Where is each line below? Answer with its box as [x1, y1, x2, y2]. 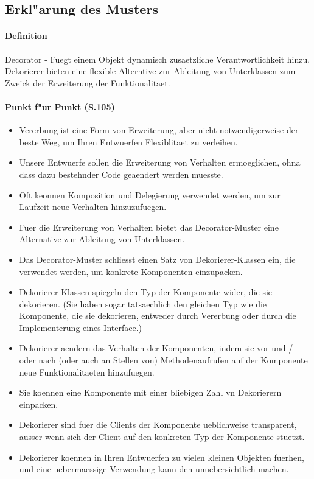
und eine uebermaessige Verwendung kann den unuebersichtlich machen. [19, 463, 289, 475]
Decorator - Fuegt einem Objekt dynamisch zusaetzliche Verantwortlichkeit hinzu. [5, 52, 310, 65]
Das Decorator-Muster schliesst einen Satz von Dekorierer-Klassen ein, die [19, 253, 296, 265]
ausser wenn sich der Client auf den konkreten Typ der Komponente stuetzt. [19, 430, 305, 443]
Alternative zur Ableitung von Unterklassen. [19, 233, 185, 245]
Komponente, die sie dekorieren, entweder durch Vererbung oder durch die [19, 309, 296, 322]
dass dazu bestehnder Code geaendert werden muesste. [19, 167, 223, 180]
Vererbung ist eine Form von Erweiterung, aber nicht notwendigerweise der [19, 124, 299, 136]
